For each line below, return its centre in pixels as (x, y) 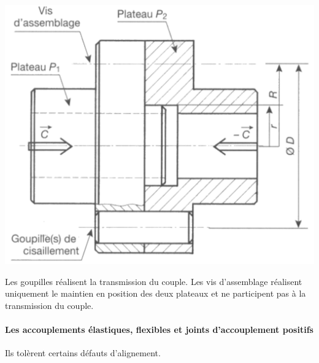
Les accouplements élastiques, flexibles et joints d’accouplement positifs (159, 330)
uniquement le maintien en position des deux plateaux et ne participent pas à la (156, 293)
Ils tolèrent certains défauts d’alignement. (83, 353)
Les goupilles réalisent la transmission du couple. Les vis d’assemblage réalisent (154, 281)
